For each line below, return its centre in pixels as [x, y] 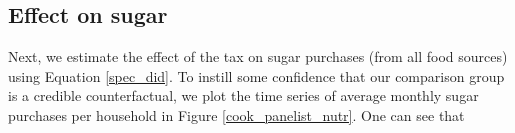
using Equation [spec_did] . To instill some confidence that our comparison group [256, 75]
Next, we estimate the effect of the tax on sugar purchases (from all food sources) [258, 56]
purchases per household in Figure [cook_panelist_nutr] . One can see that [236, 114]
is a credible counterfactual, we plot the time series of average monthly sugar [243, 95]
